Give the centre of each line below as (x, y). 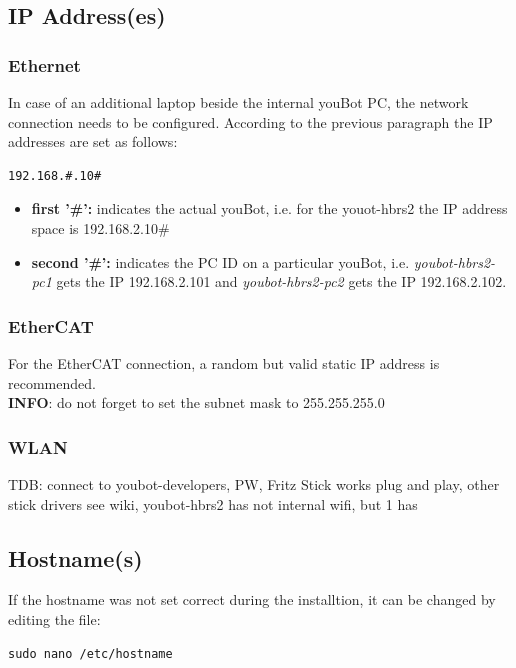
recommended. (52, 382)
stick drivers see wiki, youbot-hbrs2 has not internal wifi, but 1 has (213, 503)
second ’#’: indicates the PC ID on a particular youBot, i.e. (220, 261)
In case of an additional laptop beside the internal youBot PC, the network (238, 102)
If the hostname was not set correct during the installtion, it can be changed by (252, 599)
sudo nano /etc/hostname (90, 653)
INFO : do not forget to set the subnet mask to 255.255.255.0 (196, 402)
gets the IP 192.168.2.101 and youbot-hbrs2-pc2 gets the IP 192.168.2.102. (281, 281)
